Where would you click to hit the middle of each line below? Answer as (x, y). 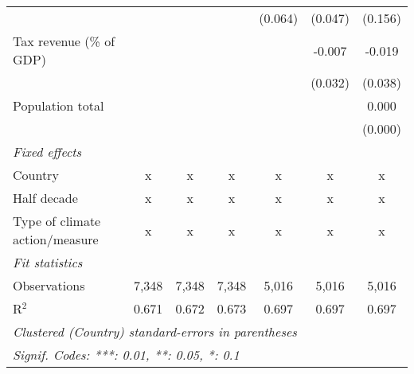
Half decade (45, 198)
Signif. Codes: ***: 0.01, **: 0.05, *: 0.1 (126, 355)
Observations (49, 285)
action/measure (56, 239)
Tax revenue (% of (64, 41)
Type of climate (57, 221)
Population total (59, 105)
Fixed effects (47, 152)
